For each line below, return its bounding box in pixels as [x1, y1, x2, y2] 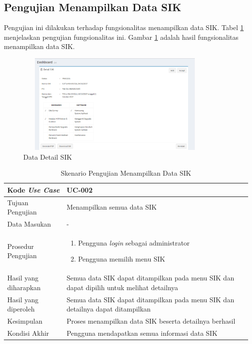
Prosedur [7, 241, 34, 251]
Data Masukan [7, 219, 51, 229]
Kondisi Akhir [7, 328, 49, 338]
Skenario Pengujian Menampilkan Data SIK [61, 168, 191, 178]
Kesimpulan [7, 316, 43, 326]
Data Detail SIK [23, 151, 72, 162]
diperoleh [7, 304, 35, 314]
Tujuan [7, 197, 29, 207]
